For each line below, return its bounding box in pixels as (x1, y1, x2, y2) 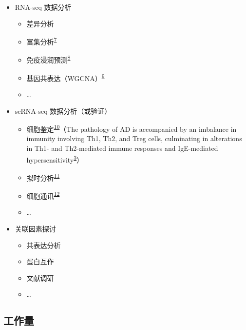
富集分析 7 (26, 35, 57, 46)
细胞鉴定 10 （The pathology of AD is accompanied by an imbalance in (26, 123, 237, 134)
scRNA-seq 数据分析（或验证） (15, 105, 112, 116)
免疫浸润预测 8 (26, 53, 71, 65)
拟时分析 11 (26, 171, 60, 183)
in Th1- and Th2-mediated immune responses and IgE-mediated (26, 143, 218, 153)
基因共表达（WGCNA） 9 (26, 71, 105, 83)
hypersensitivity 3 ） (26, 153, 84, 165)
